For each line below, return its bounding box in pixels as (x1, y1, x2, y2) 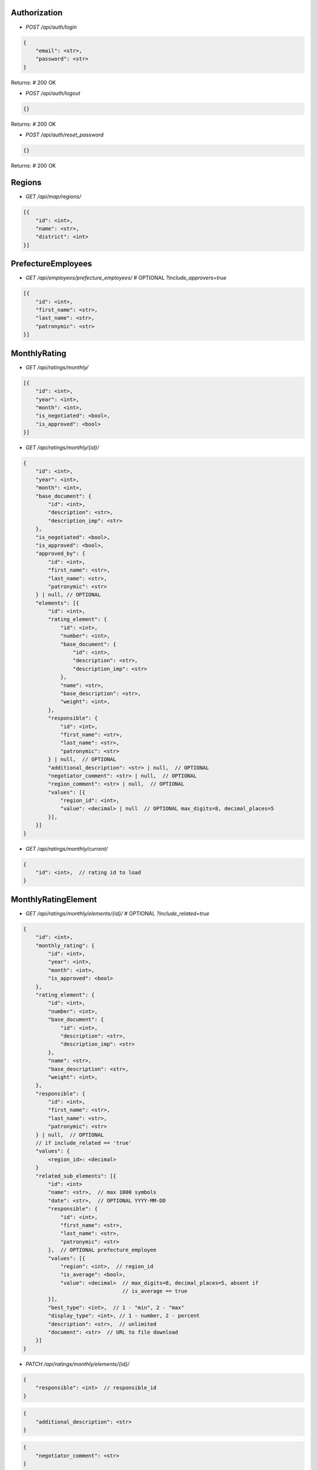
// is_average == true (122, 1288, 188, 1295)
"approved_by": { (35, 550, 86, 557)
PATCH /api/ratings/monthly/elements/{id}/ (25, 1360, 130, 1367)
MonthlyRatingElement (11, 894, 97, 904)
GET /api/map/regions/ (25, 193, 82, 200)
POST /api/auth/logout (25, 90, 80, 97)
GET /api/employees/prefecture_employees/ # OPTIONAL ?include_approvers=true (25, 274, 227, 282)
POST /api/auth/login (25, 24, 77, 31)
